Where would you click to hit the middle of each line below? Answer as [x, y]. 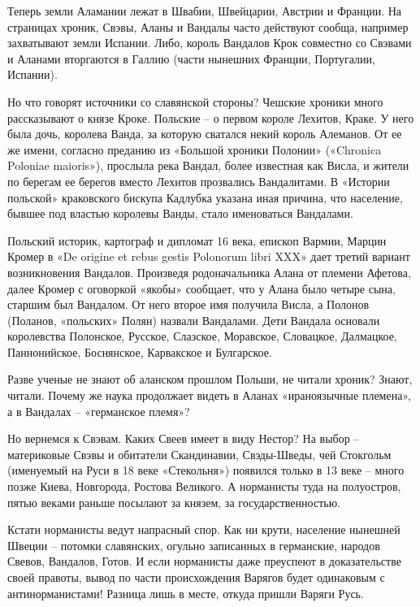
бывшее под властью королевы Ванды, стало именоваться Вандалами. [180, 213]
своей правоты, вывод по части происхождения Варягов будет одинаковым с [196, 577]
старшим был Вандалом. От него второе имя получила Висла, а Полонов [188, 304]
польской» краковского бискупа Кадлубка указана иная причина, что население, [205, 197]
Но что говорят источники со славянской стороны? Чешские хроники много [195, 101]
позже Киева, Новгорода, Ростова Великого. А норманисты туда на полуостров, [204, 486]
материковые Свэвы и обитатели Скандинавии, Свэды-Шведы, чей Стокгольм [199, 454]
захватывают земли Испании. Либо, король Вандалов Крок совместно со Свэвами [210, 43]
